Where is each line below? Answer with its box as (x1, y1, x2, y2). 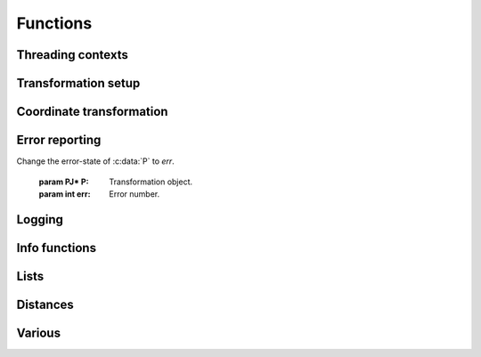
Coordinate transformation (16, 104, 168, 119)
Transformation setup (16, 76, 141, 91)
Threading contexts (16, 47, 128, 62)
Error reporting (16, 133, 102, 148)
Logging (16, 212, 64, 227)
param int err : (38, 188, 91, 199)
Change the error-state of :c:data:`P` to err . (16, 156, 175, 166)
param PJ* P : (38, 176, 89, 187)
